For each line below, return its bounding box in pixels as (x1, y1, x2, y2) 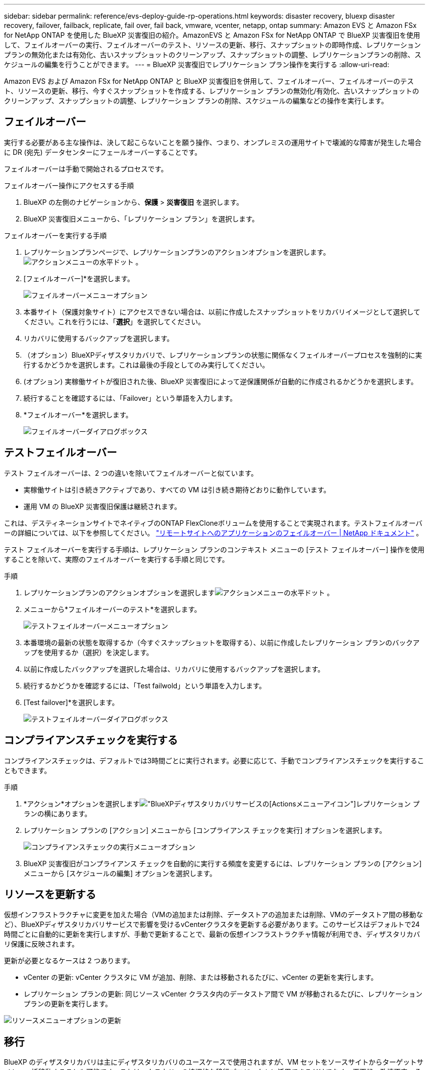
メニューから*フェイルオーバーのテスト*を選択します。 (24, 605, 201, 613)
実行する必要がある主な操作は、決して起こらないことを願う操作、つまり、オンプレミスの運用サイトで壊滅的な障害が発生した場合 (4, 138, 422, 146)
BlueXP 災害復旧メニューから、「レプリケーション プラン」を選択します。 (24, 214, 259, 223)
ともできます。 (4, 766, 51, 775)
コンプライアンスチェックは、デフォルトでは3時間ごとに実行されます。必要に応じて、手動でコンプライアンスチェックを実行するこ (4, 756, 425, 765)
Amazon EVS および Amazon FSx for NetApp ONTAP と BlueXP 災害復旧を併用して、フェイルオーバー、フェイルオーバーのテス (4, 77, 414, 85)
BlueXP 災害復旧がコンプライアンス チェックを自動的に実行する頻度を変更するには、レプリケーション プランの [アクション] (24, 859, 422, 868)
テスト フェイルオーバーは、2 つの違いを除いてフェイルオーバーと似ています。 (4, 468, 258, 477)
